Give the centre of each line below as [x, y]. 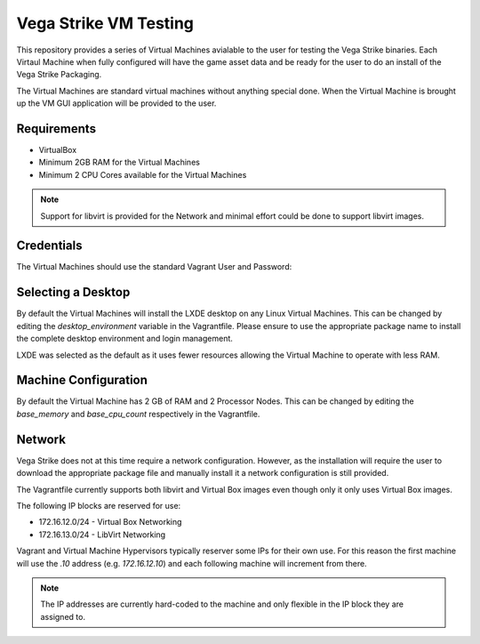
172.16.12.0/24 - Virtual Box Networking [110, 522]
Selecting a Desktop [73, 292]
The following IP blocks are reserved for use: [99, 505]
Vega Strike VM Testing [105, 23]
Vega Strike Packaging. [59, 75]
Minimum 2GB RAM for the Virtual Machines [119, 162]
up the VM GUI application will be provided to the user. [116, 103]
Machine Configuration [82, 380]
